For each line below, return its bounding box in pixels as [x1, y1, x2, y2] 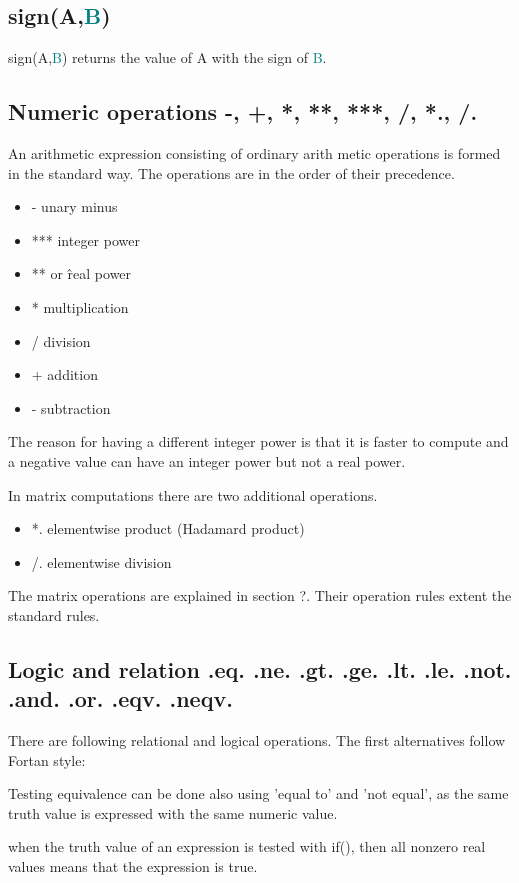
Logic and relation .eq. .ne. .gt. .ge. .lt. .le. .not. [8, 653, 512, 684]
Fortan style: [8, 749, 86, 770]
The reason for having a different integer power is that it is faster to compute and [8, 431, 509, 452]
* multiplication [31, 296, 129, 317]
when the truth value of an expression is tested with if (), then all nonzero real [8, 836, 486, 857]
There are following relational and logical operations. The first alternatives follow [8, 730, 506, 751]
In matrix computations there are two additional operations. [8, 484, 378, 505]
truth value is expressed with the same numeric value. [8, 802, 338, 823]
